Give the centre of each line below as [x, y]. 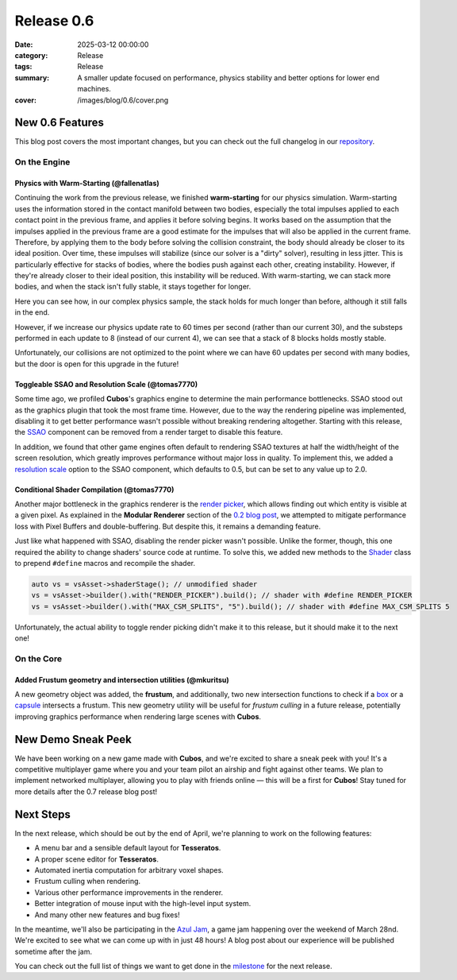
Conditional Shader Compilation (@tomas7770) [94, 490]
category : [31, 55]
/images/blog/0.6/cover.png [123, 100]
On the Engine [42, 162]
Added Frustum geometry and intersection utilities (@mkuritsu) [122, 680]
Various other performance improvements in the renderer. [129, 892]
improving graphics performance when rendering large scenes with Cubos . [138, 716]
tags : [23, 67]
